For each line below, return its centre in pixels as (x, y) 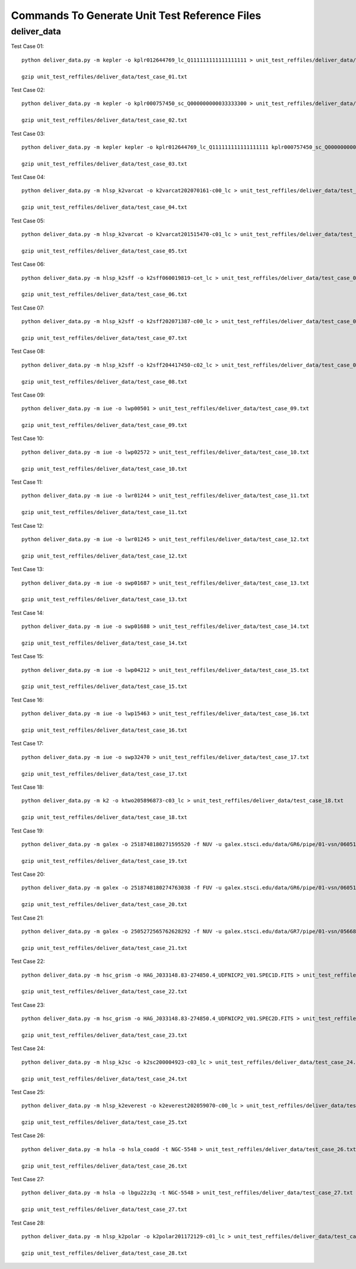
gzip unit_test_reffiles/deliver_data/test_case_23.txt (104, 1035)
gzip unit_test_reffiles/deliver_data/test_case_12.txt (104, 556)
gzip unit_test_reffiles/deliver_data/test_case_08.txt (104, 382)
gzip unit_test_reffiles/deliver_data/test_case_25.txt (104, 1123)
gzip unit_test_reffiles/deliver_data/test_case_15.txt (104, 687)
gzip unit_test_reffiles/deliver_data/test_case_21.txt (104, 948)
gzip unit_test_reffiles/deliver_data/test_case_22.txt (104, 991)
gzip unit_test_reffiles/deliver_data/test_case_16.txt (104, 730)
